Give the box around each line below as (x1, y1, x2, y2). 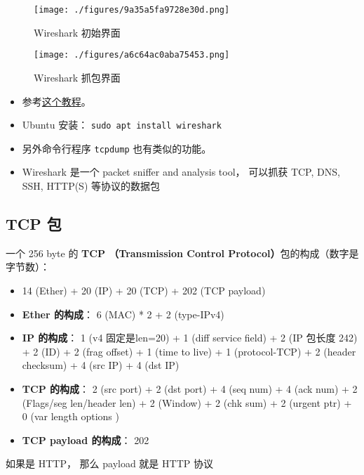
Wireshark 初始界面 (34, 25, 121, 39)
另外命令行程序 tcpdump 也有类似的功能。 (22, 141, 212, 155)
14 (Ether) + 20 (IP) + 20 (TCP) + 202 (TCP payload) (22, 282, 266, 297)
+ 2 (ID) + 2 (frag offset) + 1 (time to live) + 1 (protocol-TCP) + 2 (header (22, 344, 356, 358)
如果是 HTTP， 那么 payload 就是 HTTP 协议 (6, 456, 213, 471)
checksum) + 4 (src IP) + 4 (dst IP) (22, 358, 180, 372)
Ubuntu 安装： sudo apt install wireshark (22, 117, 222, 132)
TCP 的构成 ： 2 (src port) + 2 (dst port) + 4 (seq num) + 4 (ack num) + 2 (22, 381, 358, 396)
